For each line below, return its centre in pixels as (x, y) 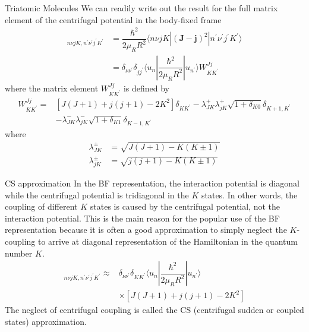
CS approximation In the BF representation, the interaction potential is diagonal (152, 183)
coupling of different (41, 206)
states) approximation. (46, 321)
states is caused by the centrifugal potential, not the (185, 206)
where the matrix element (52, 88)
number (19, 253)
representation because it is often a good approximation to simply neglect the (146, 230)
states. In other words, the (249, 195)
